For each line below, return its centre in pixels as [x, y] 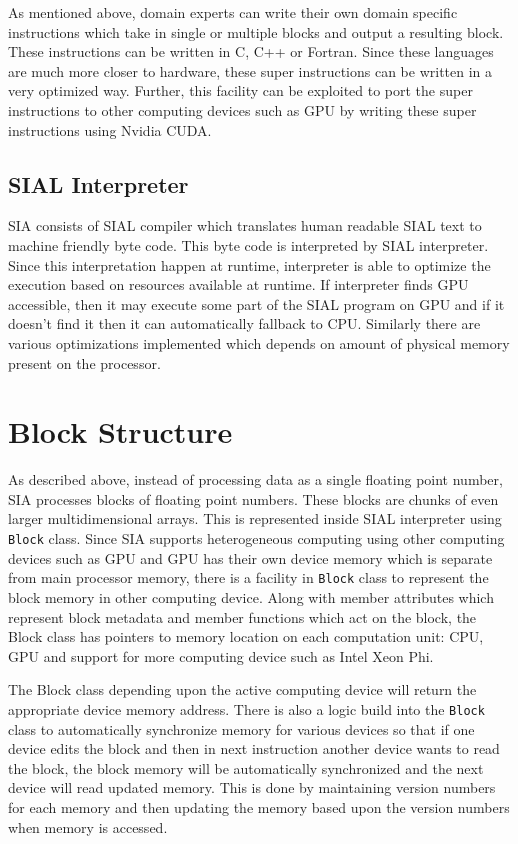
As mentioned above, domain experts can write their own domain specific [233, 12]
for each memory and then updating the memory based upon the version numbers [259, 806]
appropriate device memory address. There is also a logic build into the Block [246, 708]
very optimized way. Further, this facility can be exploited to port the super [240, 90]
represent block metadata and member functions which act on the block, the [242, 616]
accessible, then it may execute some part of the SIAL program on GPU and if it [256, 303]
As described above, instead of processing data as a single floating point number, [255, 479]
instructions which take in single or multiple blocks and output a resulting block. [256, 31]
